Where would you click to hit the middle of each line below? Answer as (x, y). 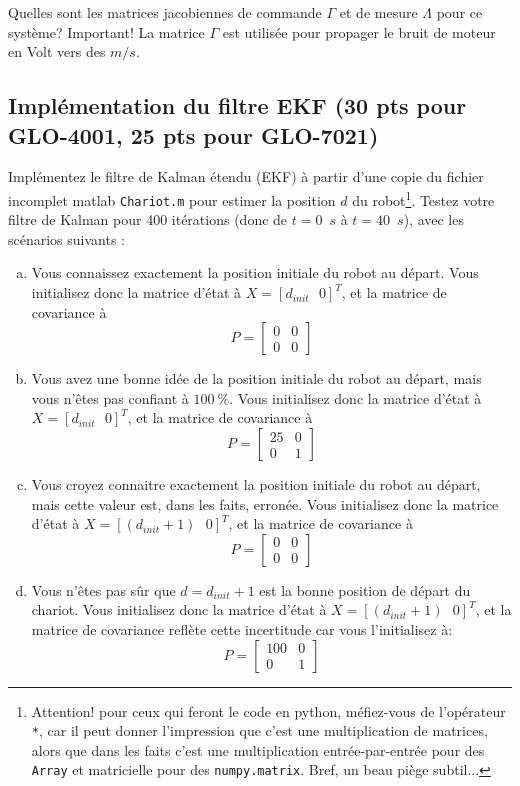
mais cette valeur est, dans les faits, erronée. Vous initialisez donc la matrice (265, 503)
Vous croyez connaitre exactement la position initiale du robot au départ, (256, 484)
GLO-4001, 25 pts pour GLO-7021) (193, 134)
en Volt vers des (57, 51)
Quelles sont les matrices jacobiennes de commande (165, 12)
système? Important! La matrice (106, 31)
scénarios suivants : (66, 238)
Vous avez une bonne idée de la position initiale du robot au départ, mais (256, 378)
